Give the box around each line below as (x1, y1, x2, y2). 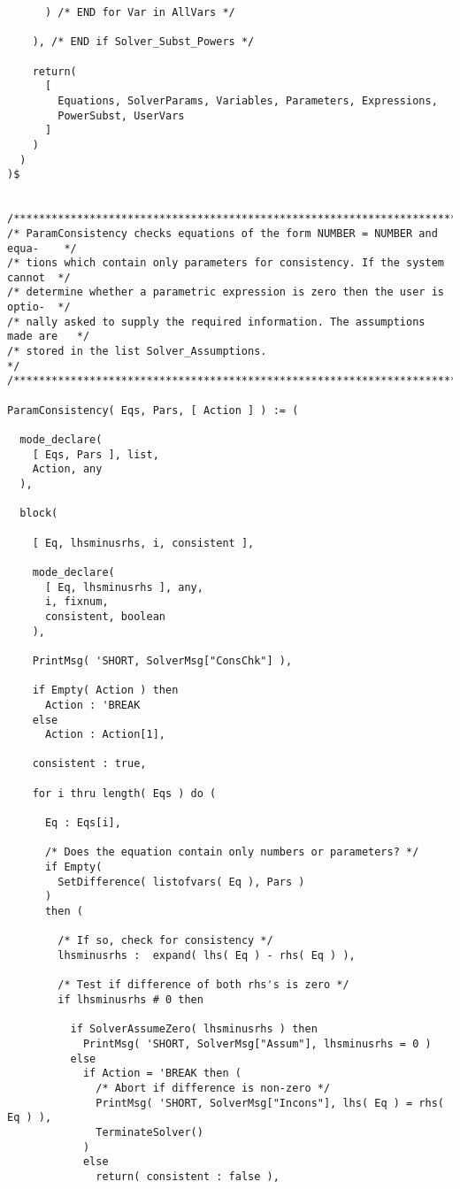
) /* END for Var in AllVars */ (44, 6, 235, 19)
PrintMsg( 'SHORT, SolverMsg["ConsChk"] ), (32, 654, 293, 667)
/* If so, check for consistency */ (57, 934, 273, 947)
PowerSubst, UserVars (57, 109, 185, 122)
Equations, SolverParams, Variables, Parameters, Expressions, (57, 94, 438, 107)
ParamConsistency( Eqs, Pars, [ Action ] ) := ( (7, 403, 299, 417)
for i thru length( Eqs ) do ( (32, 786, 217, 800)
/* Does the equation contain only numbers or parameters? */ (44, 846, 419, 859)
